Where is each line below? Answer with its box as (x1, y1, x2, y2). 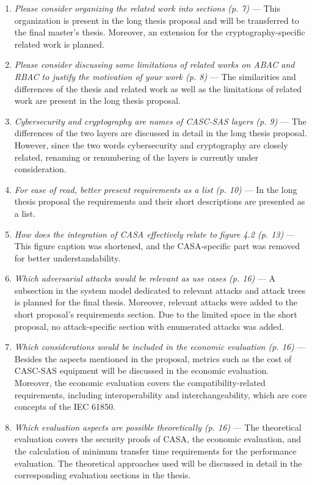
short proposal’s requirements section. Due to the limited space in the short (14, 308, 297, 321)
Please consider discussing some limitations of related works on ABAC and (14, 58, 295, 71)
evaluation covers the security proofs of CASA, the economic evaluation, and (14, 432, 302, 445)
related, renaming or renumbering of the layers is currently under (14, 150, 258, 163)
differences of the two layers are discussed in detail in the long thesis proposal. (14, 126, 307, 139)
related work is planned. (14, 37, 104, 50)
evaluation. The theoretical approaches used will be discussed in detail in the (14, 456, 302, 469)
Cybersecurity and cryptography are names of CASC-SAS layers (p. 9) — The (14, 114, 307, 127)
